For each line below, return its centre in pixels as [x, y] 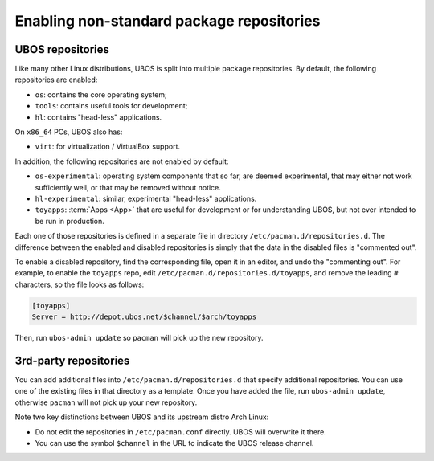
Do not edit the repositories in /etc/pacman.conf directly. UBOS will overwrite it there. [181, 432]
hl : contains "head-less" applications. [98, 117]
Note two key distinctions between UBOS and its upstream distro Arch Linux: [142, 417]
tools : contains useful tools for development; [111, 106]
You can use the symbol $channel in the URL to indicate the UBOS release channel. [174, 443]
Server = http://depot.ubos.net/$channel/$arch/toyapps [144, 317]
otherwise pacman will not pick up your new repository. [106, 402]
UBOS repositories [62, 49]
